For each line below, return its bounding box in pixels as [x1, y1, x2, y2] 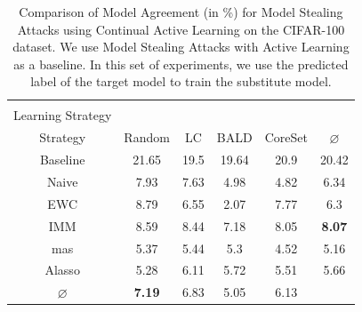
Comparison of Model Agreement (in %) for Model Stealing [19, 3, 343, 20]
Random [124, 128, 170, 147]
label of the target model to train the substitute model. [30, 72, 332, 91]
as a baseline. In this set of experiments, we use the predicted [13, 54, 349, 73]
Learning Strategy [13, 106, 112, 124]
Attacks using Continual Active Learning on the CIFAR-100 [17, 20, 345, 38]
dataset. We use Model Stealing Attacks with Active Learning [12, 37, 350, 56]
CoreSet [264, 128, 308, 147]
